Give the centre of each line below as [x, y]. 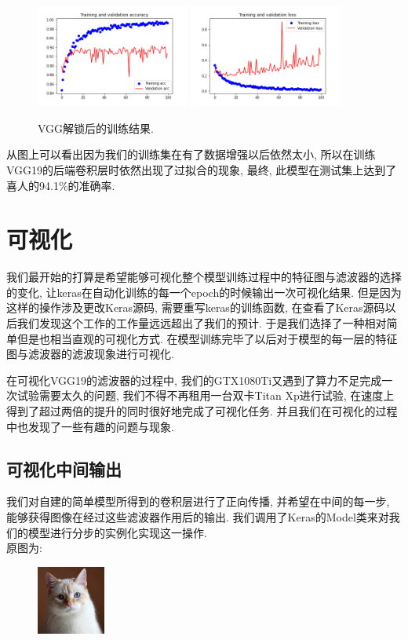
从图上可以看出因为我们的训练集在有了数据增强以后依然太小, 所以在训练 [191, 154]
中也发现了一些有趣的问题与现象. [90, 426]
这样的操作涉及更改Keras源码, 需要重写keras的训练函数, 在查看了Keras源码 [196, 307]
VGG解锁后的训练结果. [96, 128]
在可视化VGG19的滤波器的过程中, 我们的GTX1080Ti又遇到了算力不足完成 [194, 380]
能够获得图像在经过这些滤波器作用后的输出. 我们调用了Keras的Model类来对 [198, 517]
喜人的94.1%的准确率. [61, 185]
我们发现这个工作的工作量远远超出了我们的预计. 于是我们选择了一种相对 [202, 323]
